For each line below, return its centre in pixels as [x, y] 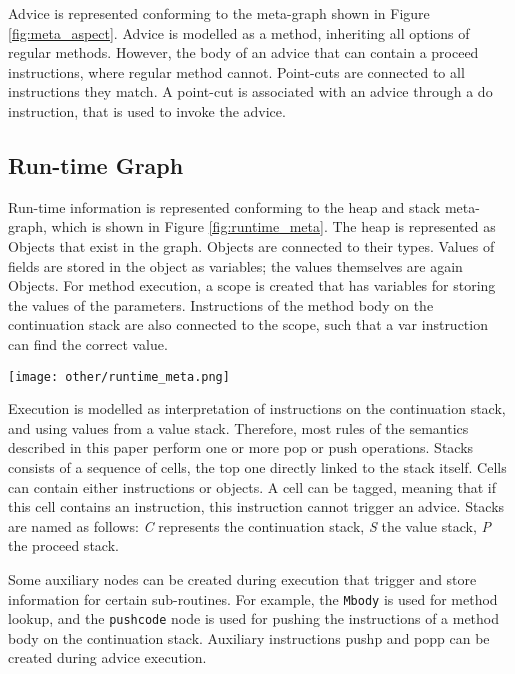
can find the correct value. [88, 343]
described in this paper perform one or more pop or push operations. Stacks [241, 447]
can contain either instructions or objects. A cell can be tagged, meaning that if [252, 486]
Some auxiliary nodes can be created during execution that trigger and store [242, 578]
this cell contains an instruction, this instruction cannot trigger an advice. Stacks [256, 506]
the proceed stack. [63, 545]
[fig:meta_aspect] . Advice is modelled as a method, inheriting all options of [239, 32]
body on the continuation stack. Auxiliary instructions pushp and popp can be [249, 637]
